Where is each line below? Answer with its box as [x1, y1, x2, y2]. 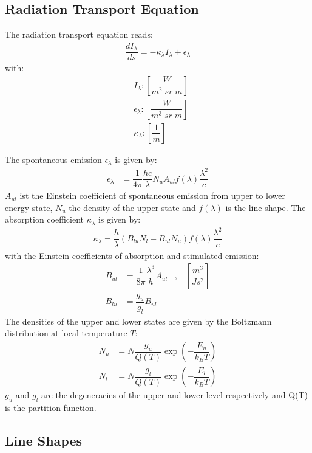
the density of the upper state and [69, 201, 196, 213]
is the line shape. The [225, 201, 306, 213]
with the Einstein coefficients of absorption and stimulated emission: [5, 249, 259, 261]
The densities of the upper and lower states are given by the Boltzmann [5, 314, 272, 327]
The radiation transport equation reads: [5, 28, 153, 41]
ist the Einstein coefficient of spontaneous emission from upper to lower [19, 189, 285, 202]
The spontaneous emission [5, 153, 102, 165]
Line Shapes [5, 431, 83, 449]
